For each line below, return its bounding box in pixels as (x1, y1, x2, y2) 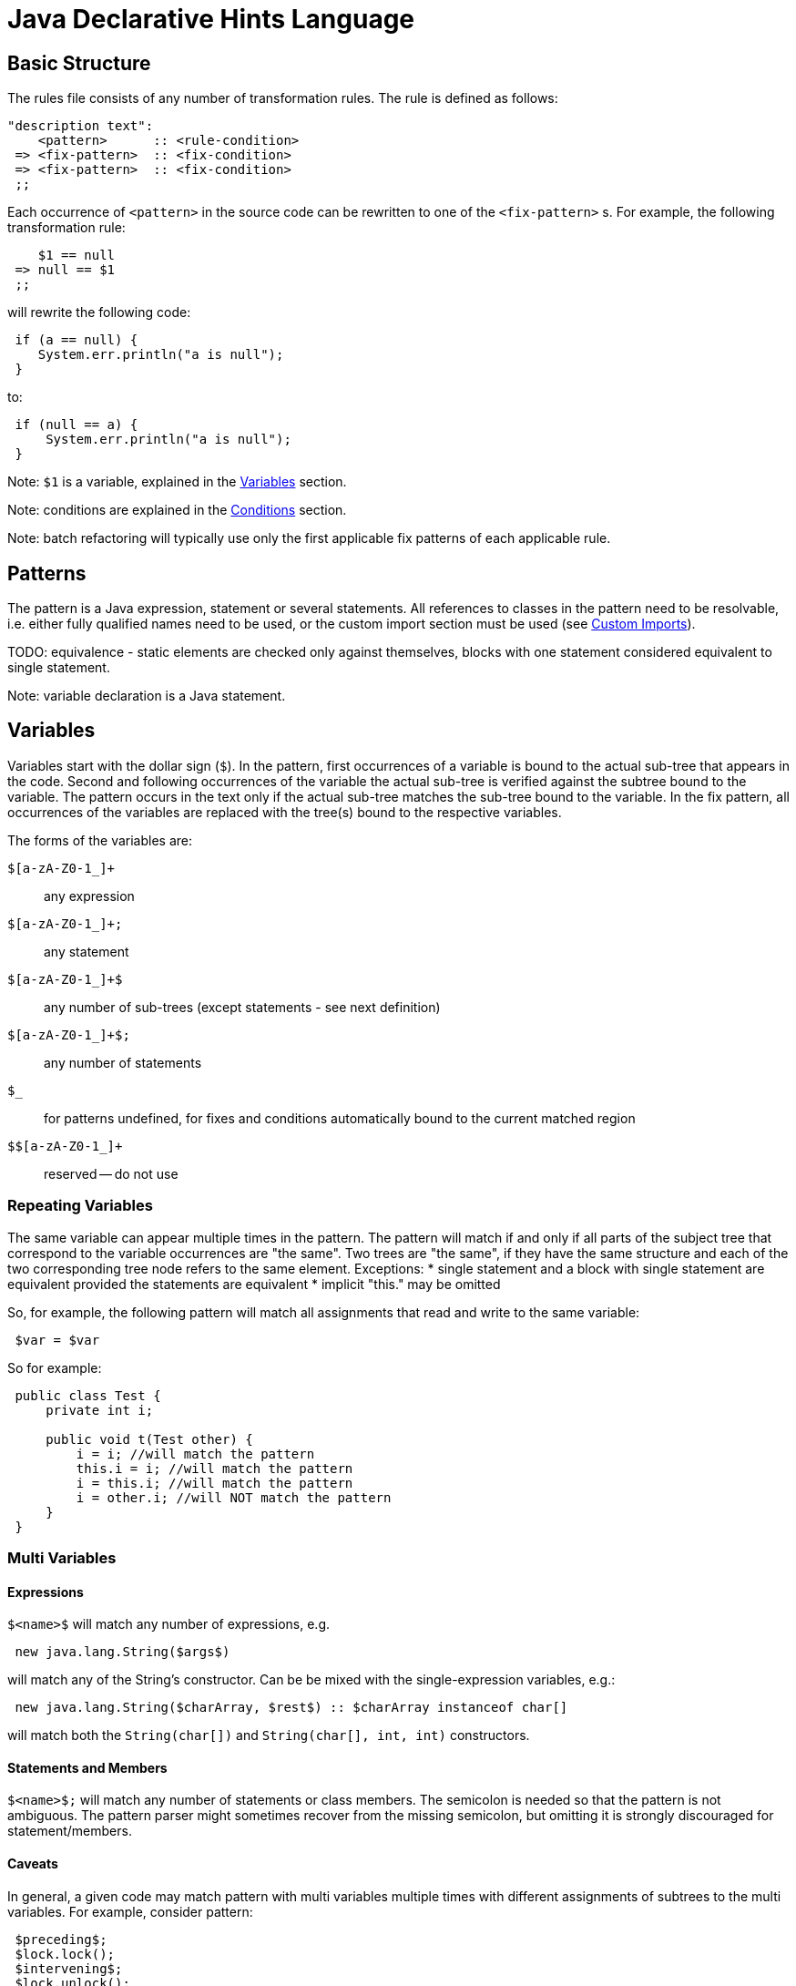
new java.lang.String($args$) (15, 1644, 230, 1660)
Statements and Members (7, 1759, 168, 1776)
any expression (44, 887, 135, 904)
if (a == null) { (15, 333, 138, 348)
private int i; (46, 1402, 154, 1418)
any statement (44, 943, 129, 959)
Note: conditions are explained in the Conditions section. (7, 502, 347, 518)
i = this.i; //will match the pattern (76, 1475, 353, 1490)
